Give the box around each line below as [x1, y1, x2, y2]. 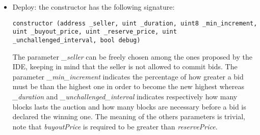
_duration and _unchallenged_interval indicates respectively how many [12, 91, 238, 101]
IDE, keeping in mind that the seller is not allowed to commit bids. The [12, 61, 238, 72]
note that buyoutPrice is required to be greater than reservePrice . [12, 121, 218, 131]
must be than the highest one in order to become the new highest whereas [12, 81, 245, 92]
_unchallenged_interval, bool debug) [12, 36, 141, 44]
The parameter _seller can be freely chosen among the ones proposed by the [12, 51, 252, 62]
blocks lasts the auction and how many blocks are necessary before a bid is [12, 101, 246, 112]
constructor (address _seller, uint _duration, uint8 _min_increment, [12, 19, 257, 27]
